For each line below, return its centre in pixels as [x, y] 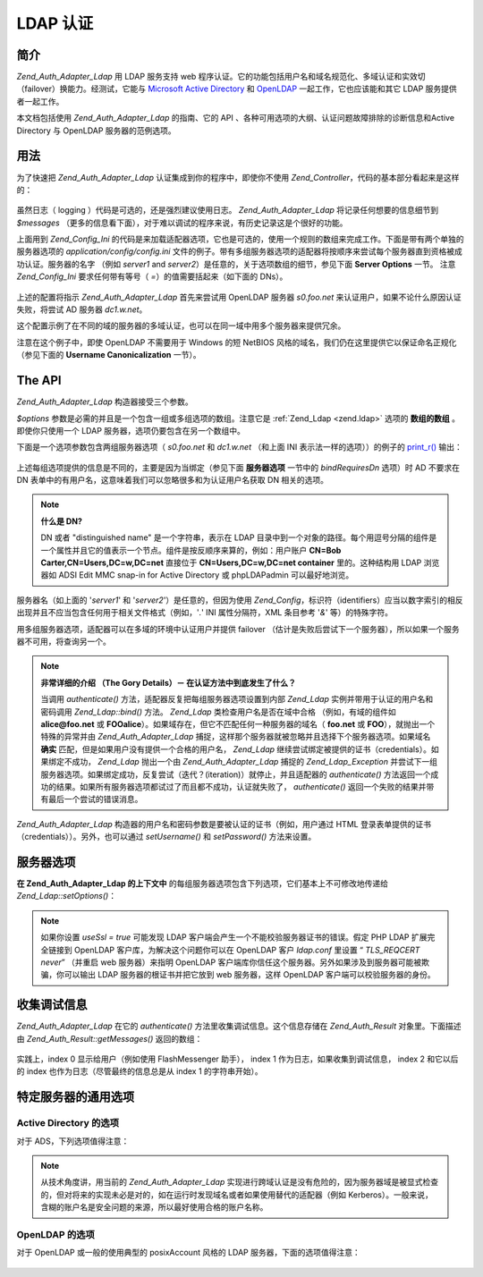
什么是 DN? [61, 521]
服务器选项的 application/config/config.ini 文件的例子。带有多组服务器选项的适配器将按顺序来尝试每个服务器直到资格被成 [239, 251]
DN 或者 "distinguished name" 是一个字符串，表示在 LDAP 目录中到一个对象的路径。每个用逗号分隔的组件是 [239, 537]
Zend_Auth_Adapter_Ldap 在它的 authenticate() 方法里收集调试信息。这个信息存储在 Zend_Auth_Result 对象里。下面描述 [239, 1026]
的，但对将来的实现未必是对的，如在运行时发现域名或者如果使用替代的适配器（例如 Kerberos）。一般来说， [237, 1195]
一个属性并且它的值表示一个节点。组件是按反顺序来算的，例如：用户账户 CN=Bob [191, 550]
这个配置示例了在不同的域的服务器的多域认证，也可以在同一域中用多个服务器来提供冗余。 [181, 326]
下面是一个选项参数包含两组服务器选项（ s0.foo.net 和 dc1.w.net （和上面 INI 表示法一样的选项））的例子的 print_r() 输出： [239, 447]
